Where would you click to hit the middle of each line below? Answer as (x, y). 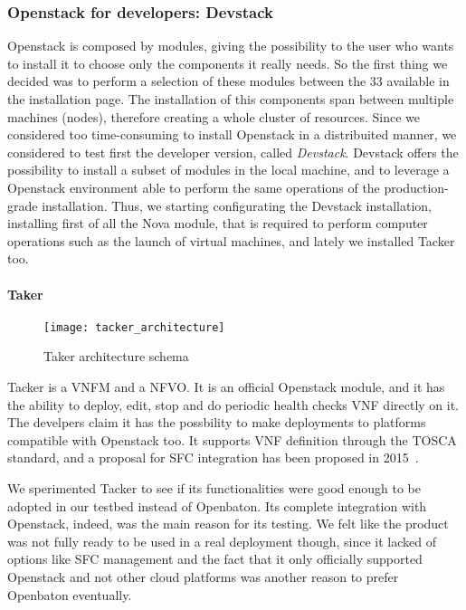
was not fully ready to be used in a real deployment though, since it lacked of (222, 541)
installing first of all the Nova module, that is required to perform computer (218, 223)
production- (416, 187)
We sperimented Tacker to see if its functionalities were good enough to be (214, 487)
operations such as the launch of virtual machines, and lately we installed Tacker (231, 240)
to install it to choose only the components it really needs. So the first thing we (228, 63)
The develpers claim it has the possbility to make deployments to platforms (217, 422)
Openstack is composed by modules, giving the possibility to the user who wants (231, 46)
